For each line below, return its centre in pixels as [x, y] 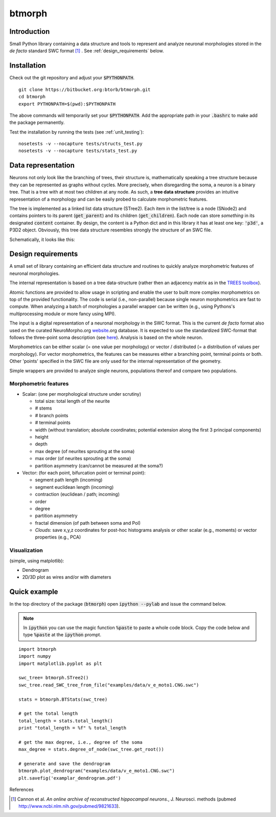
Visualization [26, 550]
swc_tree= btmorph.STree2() [54, 678]
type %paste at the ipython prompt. [62, 635]
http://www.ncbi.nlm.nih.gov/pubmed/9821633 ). [69, 806]
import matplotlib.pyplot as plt [60, 663]
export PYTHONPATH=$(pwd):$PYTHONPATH [67, 104]
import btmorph [38, 649]
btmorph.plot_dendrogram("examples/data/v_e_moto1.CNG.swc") [97, 771]
